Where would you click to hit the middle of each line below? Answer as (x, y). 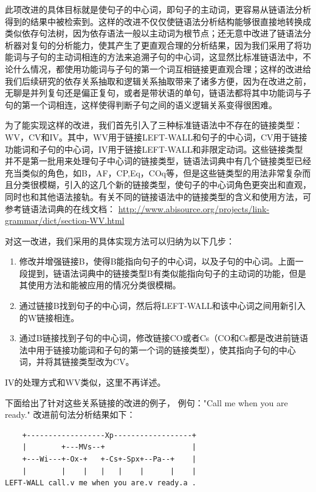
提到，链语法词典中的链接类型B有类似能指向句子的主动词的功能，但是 (167, 273)
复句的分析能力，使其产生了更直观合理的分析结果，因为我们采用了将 (166, 45)
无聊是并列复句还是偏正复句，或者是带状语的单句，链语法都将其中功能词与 (154, 93)
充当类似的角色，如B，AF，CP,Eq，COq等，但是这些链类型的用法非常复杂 (154, 172)
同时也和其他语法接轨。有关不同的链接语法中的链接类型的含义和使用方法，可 (158, 196)
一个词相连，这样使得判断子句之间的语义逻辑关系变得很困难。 (153, 104)
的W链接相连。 (49, 317)
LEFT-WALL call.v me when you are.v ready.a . (101, 483)
